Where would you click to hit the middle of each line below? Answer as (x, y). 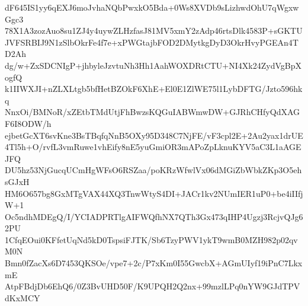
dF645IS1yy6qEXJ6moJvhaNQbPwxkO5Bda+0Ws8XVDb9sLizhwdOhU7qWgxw (152, 7)
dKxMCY (23, 297)
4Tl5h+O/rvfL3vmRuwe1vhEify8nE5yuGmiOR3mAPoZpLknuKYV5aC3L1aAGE (153, 147)
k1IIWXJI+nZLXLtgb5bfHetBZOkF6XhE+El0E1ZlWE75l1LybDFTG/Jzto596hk (154, 89)
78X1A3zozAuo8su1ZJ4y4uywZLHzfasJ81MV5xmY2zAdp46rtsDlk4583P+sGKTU (154, 31)
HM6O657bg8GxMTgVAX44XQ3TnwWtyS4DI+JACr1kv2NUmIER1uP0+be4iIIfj (154, 193)
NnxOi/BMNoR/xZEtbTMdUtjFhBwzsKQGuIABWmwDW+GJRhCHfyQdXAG (153, 112)
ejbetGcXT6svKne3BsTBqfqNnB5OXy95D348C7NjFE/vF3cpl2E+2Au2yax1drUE (154, 135)
